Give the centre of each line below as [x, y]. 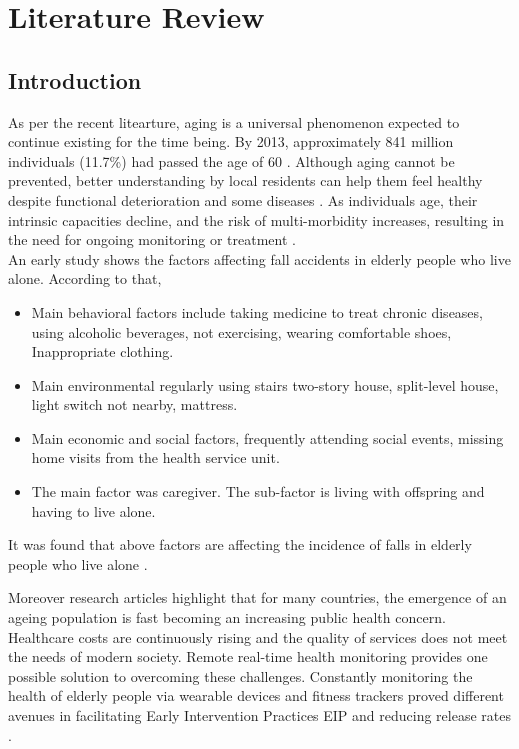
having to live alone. [93, 510]
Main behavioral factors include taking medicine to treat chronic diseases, [257, 311]
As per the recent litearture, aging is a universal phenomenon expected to [234, 121]
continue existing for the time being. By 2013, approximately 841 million [231, 141]
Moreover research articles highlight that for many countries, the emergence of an [257, 597]
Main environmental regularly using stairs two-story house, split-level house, [265, 384]
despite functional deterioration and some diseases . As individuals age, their [243, 199]
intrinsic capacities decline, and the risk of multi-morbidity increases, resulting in [256, 219]
